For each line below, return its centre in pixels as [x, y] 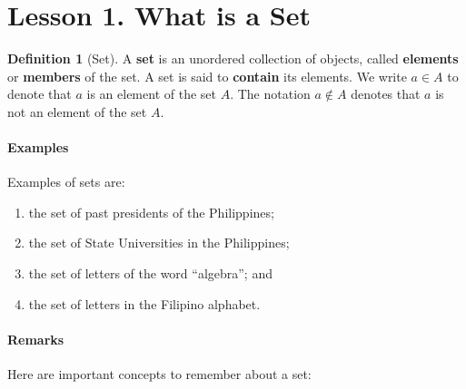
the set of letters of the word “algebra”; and [150, 273]
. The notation [270, 94]
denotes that [386, 94]
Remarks [36, 339]
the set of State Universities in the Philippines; [159, 243]
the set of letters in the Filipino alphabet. [144, 303]
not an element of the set [77, 111]
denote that [40, 94]
